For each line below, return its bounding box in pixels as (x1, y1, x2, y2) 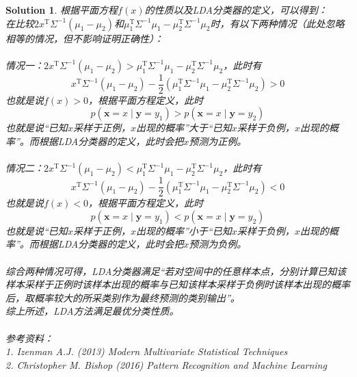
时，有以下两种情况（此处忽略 (210, 16, 345, 30)
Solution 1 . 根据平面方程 (5, 3, 118, 16)
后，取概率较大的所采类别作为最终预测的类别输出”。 (5, 290, 240, 304)
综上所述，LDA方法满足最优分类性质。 (5, 304, 179, 318)
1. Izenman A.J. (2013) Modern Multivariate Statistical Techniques (5, 344, 288, 359)
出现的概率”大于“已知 (135, 120, 232, 135)
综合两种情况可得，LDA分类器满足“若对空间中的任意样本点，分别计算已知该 (5, 263, 347, 278)
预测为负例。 (189, 237, 247, 251)
